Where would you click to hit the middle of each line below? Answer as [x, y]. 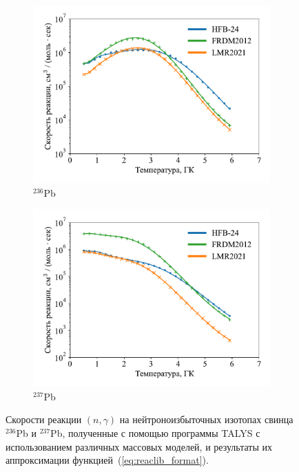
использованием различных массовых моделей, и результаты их [139, 446]
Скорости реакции [44, 419]
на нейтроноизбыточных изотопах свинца [206, 419]
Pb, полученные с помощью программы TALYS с [155, 432]
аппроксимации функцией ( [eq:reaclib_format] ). [107, 460]
